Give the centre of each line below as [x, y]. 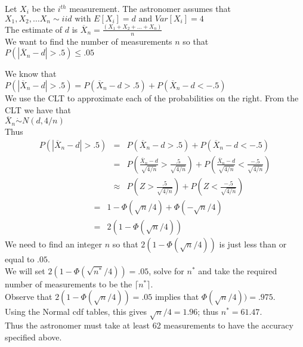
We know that [31, 74]
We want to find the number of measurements [89, 41]
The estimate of [34, 29]
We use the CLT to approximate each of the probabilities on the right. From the [152, 97]
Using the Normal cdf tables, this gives [76, 312]
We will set [25, 270]
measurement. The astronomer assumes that [150, 8]
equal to [20, 259]
